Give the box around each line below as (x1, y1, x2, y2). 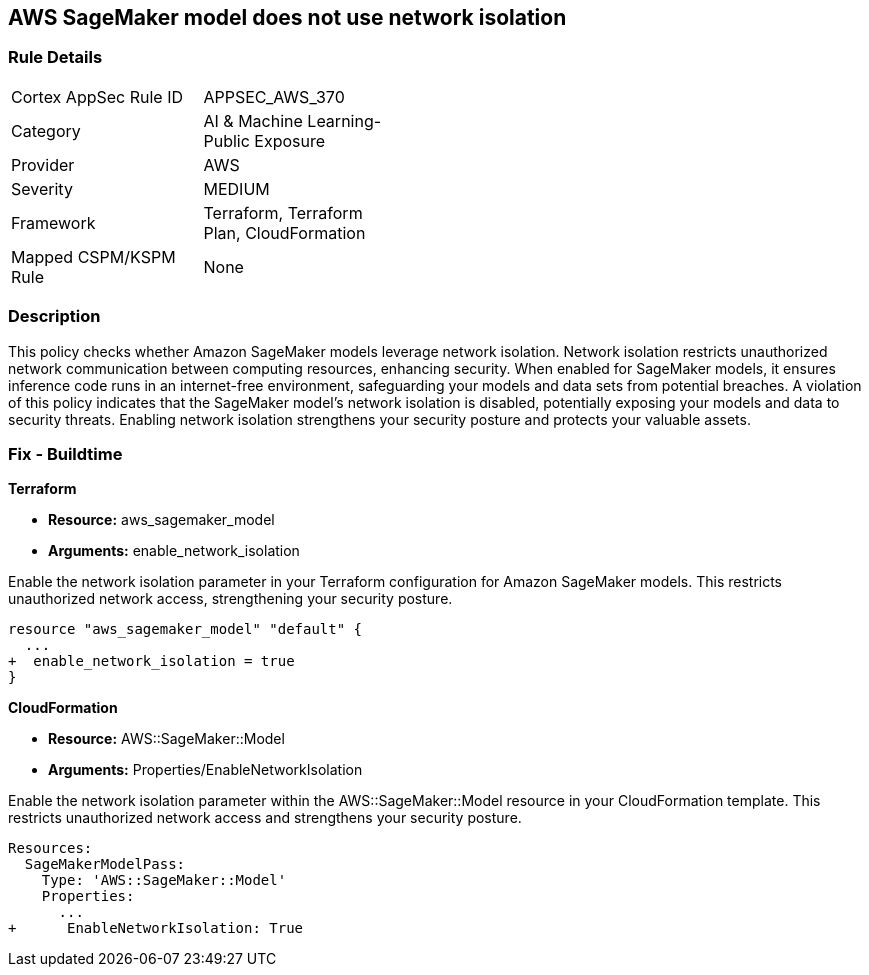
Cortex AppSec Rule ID (11, 86, 184, 107)
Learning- (307, 110, 382, 131)
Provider (11, 154, 75, 175)
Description (8, 306, 101, 327)
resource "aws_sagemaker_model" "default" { (8, 621, 363, 638)
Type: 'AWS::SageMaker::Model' (41, 872, 287, 889)
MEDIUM (203, 178, 270, 199)
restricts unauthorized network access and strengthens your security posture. (8, 809, 522, 827)
